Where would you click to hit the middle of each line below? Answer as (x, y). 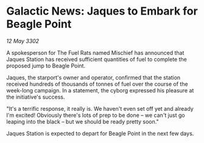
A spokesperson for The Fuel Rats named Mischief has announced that (95, 52)
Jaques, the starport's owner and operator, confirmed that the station (93, 77)
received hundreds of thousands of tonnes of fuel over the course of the (97, 84)
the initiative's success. (36, 97)
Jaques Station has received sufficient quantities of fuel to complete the (97, 59)
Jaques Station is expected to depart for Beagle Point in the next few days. (100, 133)
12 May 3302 (23, 41)
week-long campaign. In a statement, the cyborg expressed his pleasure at (100, 90)
